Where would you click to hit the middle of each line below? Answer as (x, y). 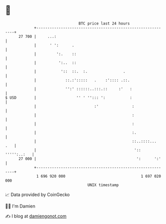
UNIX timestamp (103, 185)
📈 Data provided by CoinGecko (38, 195)
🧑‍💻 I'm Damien (20, 206)
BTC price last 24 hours (104, 23)
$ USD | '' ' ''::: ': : (69, 98)
